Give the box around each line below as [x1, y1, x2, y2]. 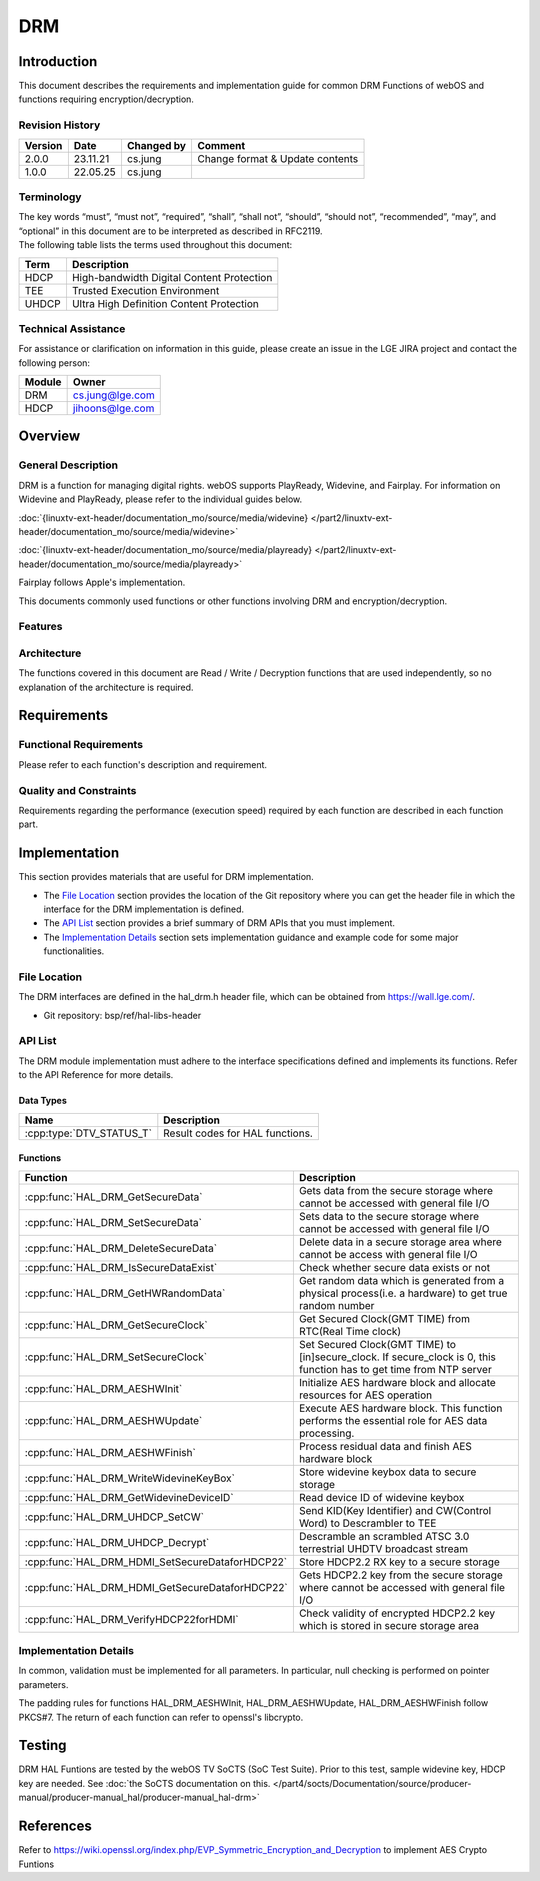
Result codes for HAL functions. [163, 1126, 314, 1140]
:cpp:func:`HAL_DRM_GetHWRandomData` [24, 1286, 226, 1300]
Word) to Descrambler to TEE [298, 1516, 437, 1530]
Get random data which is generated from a [298, 1273, 505, 1287]
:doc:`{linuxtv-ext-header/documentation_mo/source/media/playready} [18, 544, 313, 556]
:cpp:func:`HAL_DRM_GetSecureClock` [24, 1318, 209, 1332]
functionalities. [43, 945, 105, 957]
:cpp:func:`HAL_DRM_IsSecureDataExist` [24, 1260, 218, 1274]
